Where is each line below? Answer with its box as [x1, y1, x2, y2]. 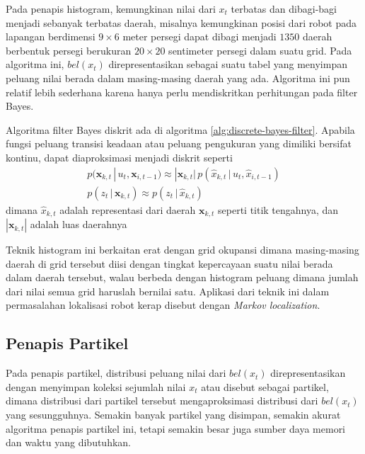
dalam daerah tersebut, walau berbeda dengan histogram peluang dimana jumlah [6, 270, 359, 285]
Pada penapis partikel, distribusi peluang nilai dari [6, 365, 226, 380]
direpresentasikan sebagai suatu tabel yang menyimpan [108, 57, 347, 72]
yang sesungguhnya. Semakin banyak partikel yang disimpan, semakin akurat [6, 407, 341, 421]
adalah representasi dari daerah [59, 202, 196, 217]
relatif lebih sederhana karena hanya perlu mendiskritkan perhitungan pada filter [6, 84, 358, 99]
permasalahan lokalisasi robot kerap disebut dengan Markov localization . [6, 297, 320, 312]
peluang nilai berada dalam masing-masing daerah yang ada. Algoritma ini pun [6, 70, 350, 85]
